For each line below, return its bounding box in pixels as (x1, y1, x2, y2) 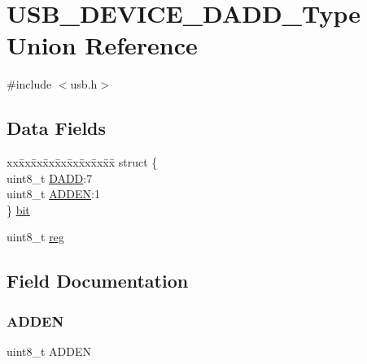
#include (7, 76, 52, 93)
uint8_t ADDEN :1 (7, 185, 100, 202)
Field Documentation (7, 268, 189, 293)
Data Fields (7, 115, 107, 141)
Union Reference (7, 28, 198, 62)
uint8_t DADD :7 (7, 169, 93, 186)
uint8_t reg (7, 228, 64, 245)
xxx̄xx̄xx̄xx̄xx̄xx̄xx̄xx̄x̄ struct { (7, 154, 158, 171)
